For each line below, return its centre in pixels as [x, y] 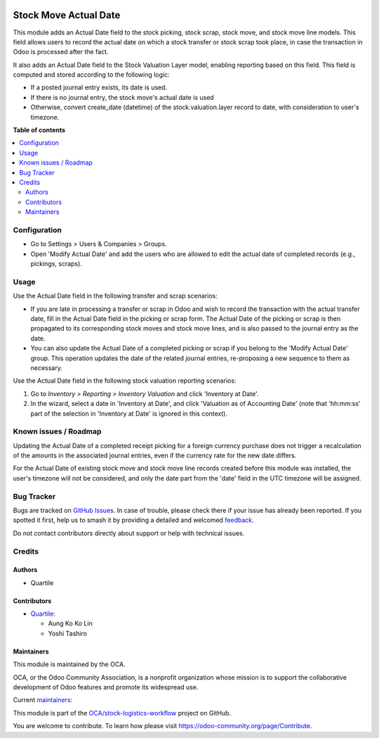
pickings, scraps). [56, 264]
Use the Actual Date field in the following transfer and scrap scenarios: [115, 296]
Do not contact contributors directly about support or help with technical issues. [129, 533]
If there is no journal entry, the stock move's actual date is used [122, 97]
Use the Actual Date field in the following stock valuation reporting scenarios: [125, 381]
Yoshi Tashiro [68, 633]
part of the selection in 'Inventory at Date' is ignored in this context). [129, 413]
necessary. [47, 368]
